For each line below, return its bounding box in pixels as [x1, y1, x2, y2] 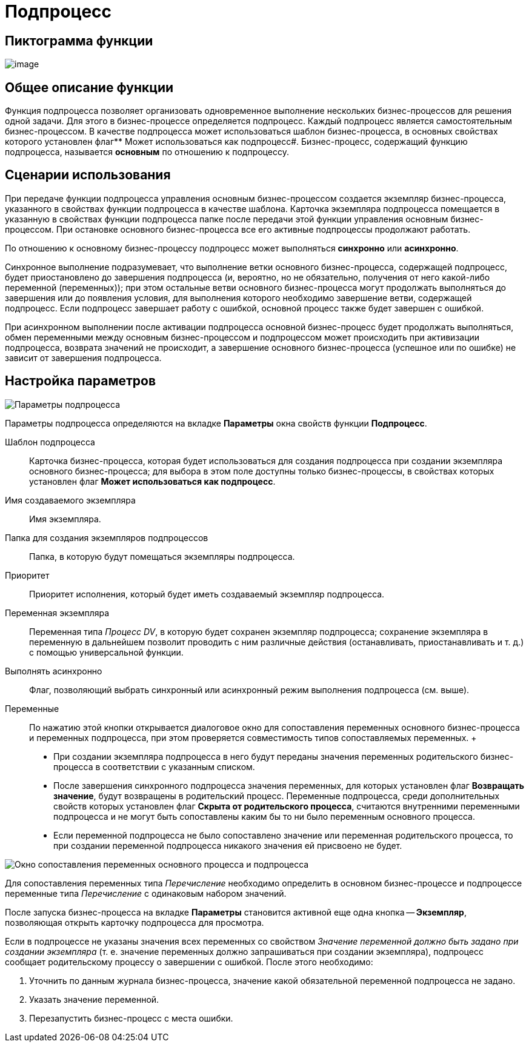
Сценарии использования [5, 167, 171, 183]
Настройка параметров [5, 373, 156, 389]
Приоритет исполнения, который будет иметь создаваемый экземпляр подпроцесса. [29, 588, 385, 599]
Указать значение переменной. [29, 994, 159, 1005]
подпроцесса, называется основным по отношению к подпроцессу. [5, 147, 289, 158]
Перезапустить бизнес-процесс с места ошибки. [29, 1012, 233, 1023]
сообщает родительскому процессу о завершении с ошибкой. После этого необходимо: [5, 956, 373, 967]
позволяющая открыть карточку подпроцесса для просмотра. [5, 917, 264, 928]
